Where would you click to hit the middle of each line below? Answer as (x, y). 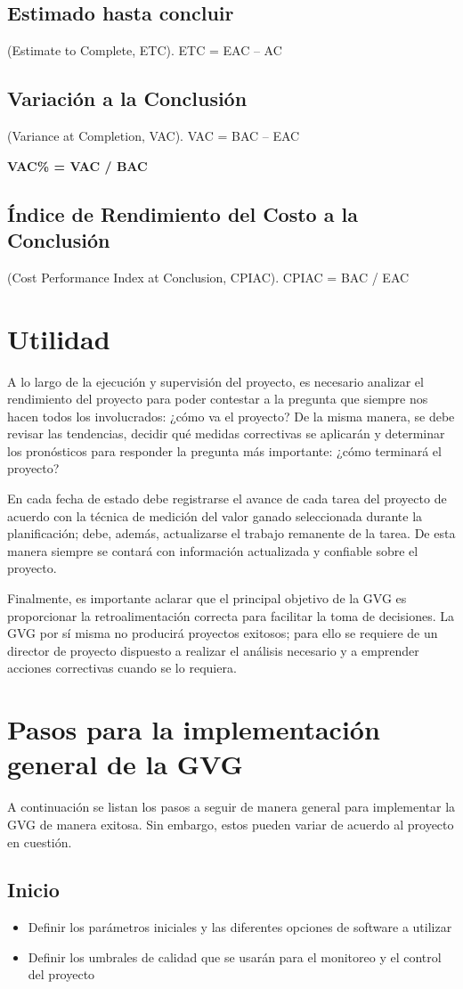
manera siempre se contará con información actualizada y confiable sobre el (213, 550)
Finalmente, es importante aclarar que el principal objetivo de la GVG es (207, 598)
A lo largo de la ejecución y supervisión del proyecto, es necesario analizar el (215, 381)
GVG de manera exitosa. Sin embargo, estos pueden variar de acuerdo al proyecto (231, 824)
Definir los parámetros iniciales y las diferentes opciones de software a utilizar (240, 927)
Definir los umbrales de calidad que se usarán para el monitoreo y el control (235, 956)
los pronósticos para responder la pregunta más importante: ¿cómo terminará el (224, 450)
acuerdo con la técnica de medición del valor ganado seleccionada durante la (215, 515)
